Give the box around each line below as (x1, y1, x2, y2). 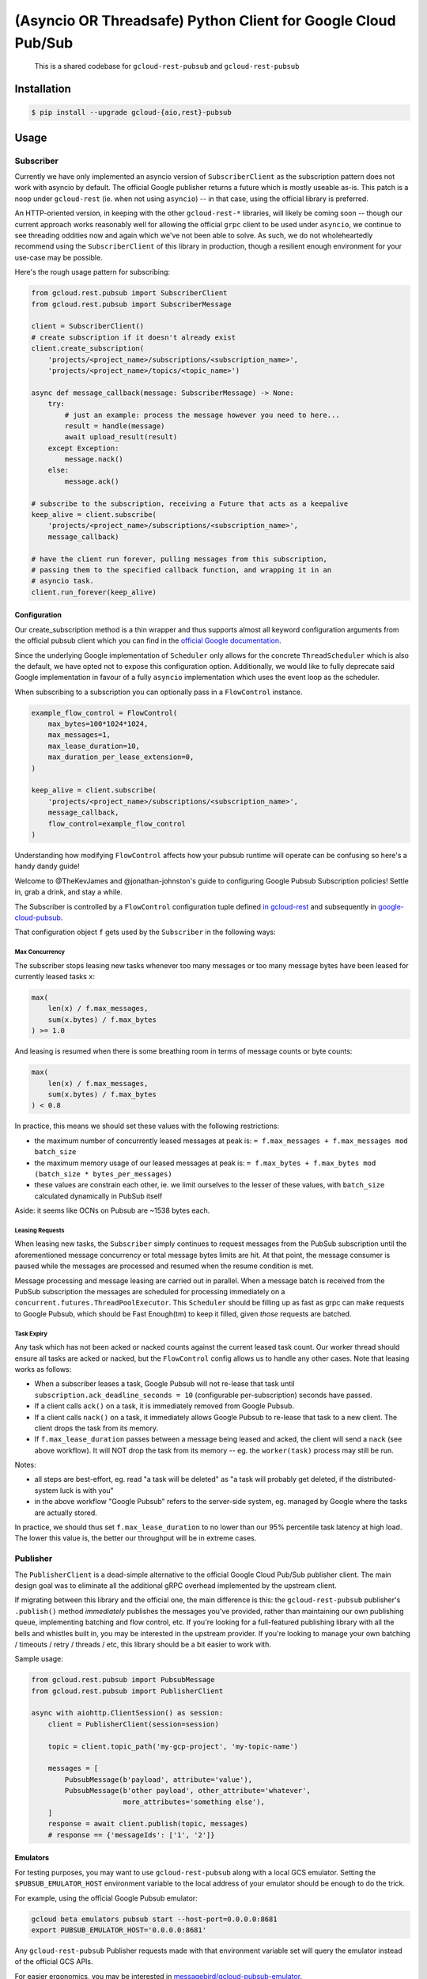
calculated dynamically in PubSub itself (34, 1191, 163, 1201)
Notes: (14, 1461, 36, 1470)
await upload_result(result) (64, 432, 178, 442)
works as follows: (14, 1364, 72, 1373)
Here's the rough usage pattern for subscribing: (14, 268, 170, 277)
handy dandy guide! (14, 861, 81, 871)
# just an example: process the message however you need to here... (64, 410, 340, 420)
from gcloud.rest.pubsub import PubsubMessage (31, 1675, 215, 1685)
